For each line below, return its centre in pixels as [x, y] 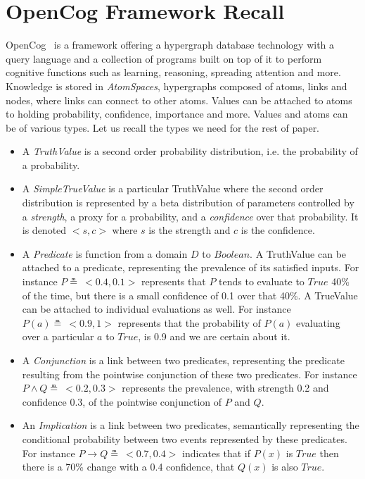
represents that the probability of [189, 322]
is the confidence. [278, 230]
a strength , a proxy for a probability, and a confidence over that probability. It [190, 216]
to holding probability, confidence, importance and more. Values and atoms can [177, 114]
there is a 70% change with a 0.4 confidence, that [128, 467]
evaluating [318, 322]
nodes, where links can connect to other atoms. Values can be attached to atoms [179, 100]
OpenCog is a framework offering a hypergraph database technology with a [170, 45]
